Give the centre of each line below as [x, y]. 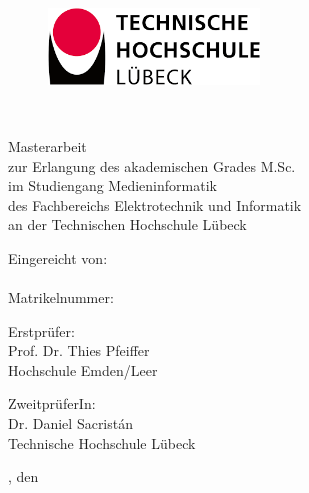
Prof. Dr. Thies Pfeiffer [79, 350]
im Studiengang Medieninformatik [112, 185]
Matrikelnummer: [61, 297]
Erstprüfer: [41, 330]
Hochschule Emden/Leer [83, 369]
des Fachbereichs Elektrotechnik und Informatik [155, 204]
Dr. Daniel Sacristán [71, 423]
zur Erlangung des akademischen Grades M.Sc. [152, 165]
